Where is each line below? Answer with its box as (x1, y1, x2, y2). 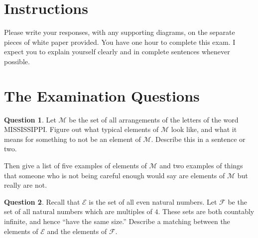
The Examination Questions (4, 85, 200, 106)
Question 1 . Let (4, 114, 56, 124)
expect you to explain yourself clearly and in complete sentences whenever (4, 46, 230, 57)
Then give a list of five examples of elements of (4, 160, 147, 170)
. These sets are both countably (158, 206, 255, 217)
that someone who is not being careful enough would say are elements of (4, 170, 225, 180)
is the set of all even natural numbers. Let (89, 196, 217, 207)
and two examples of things (159, 160, 243, 170)
